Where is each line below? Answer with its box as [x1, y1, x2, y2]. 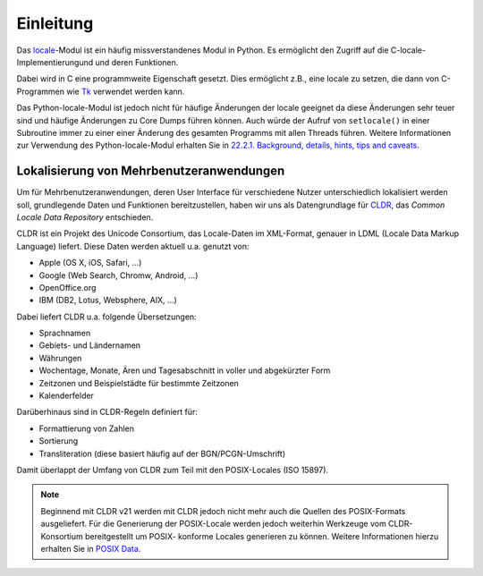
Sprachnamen [38, 327, 91, 339]
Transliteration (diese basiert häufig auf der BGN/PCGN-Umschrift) [38, 448, 286, 459]
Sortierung [38, 436, 79, 446]
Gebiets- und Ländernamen [38, 340, 141, 351]
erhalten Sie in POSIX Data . [40, 543, 141, 554]
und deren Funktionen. [95, 56, 179, 67]
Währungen [38, 352, 82, 363]
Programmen [16, 86, 65, 97]
